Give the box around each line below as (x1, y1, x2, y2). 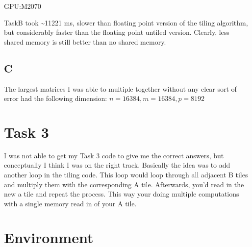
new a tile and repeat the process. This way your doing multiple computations (4, 189, 239, 199)
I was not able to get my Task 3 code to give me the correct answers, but (4, 150, 224, 160)
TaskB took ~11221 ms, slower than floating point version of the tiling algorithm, (4, 17, 248, 27)
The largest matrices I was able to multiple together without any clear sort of (4, 83, 237, 94)
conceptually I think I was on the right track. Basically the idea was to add (4, 160, 230, 170)
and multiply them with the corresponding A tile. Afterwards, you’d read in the (4, 179, 244, 189)
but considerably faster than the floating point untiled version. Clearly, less (4, 27, 229, 37)
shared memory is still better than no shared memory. (4, 36, 166, 47)
